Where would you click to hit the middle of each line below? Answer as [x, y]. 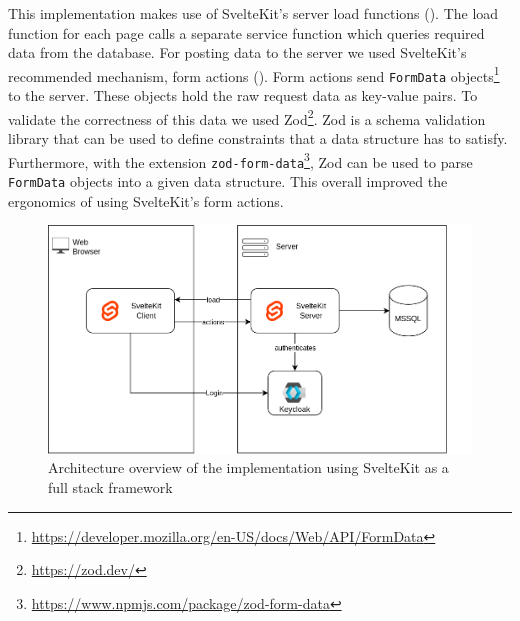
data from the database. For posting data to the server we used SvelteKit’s [237, 52]
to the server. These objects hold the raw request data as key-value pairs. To [243, 95]
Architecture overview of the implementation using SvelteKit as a [248, 467]
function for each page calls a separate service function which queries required [246, 32]
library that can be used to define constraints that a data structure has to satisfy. [258, 137]
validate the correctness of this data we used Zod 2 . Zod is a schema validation [247, 117]
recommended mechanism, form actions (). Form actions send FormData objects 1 [254, 74]
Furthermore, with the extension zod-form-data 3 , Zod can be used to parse [240, 160]
